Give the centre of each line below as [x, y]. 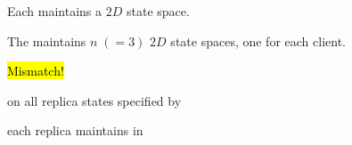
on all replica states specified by [94, 100]
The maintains [47, 40]
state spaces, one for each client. [258, 40]
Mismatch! [36, 71]
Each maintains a [55, 11]
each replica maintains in [75, 130]
